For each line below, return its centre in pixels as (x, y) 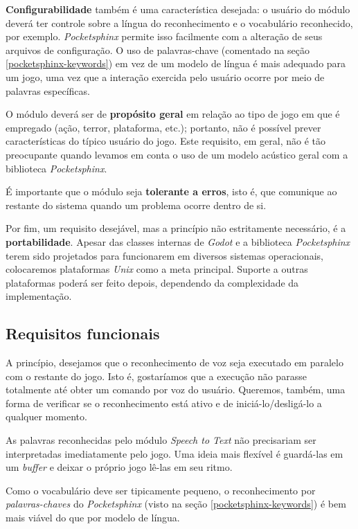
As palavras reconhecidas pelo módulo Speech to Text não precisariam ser (161, 440)
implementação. (39, 296)
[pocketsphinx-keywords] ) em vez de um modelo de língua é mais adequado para (176, 63)
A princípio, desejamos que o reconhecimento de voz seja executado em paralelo (174, 362)
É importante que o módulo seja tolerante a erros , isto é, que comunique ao (171, 191)
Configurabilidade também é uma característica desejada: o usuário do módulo (178, 9)
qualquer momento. (46, 416)
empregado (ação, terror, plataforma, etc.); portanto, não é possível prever (163, 127)
